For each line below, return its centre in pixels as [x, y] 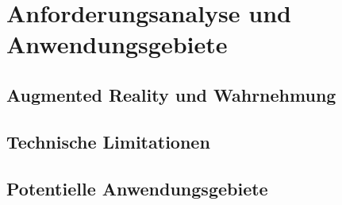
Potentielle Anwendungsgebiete [137, 188]
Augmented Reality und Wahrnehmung [171, 94]
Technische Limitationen [108, 141]
